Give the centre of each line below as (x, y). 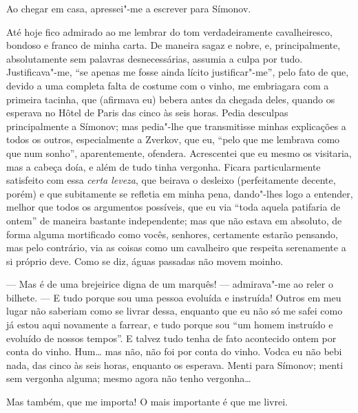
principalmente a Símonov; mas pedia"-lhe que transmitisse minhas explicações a (176, 126)
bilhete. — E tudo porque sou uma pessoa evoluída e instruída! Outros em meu (174, 297)
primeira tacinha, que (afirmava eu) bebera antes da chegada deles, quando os (171, 99)
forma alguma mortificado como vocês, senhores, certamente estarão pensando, (172, 234)
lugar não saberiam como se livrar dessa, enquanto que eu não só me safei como (175, 311)
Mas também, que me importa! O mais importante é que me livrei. (147, 402)
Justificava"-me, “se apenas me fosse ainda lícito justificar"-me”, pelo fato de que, (178, 72)
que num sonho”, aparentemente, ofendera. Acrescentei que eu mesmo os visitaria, (179, 152)
